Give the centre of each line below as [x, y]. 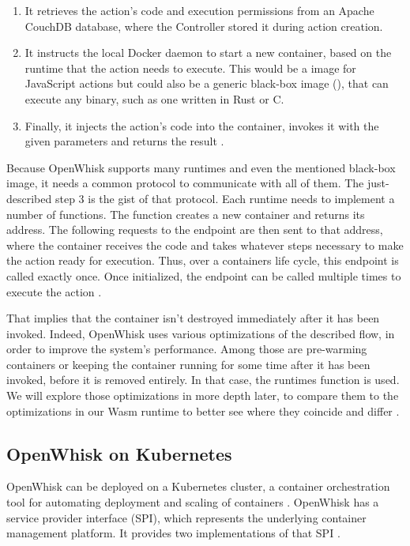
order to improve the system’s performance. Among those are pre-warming [187, 349]
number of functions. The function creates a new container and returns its [186, 214]
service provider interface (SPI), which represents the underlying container [186, 517]
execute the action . [54, 291]
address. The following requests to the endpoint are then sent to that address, [195, 230]
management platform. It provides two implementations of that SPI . [173, 533]
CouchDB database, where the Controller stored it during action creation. [204, 26]
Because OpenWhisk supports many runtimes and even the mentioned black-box [201, 167]
